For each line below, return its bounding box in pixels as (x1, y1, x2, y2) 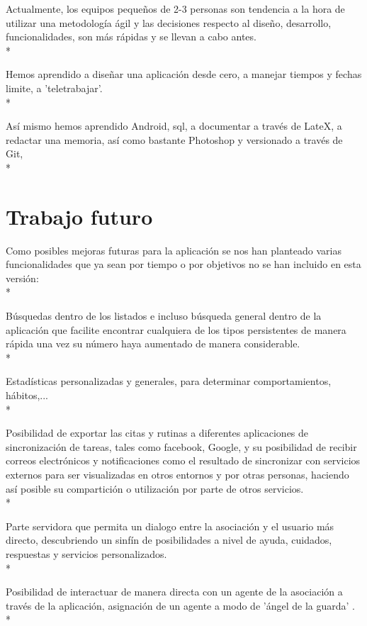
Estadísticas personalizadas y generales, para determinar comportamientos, (6, 374, 332, 389)
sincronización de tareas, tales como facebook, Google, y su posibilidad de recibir (6, 439, 357, 454)
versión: (6, 270, 39, 285)
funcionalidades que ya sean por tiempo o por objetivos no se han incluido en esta (6, 257, 361, 272)
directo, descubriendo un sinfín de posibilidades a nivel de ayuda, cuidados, (6, 532, 332, 547)
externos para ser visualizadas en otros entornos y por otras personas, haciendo (6, 466, 349, 481)
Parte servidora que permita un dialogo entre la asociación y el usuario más (6, 518, 334, 533)
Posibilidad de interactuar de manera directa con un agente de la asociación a (6, 584, 343, 599)
